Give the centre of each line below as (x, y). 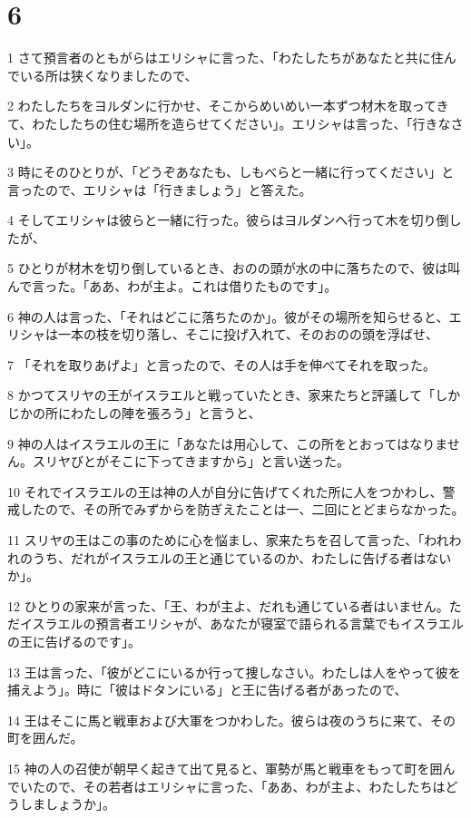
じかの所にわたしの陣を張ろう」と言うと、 (134, 413)
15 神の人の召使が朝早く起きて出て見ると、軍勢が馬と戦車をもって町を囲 (225, 768)
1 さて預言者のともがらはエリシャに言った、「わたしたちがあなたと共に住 (226, 58)
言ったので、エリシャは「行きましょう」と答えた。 (160, 189)
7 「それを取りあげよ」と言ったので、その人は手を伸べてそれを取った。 (222, 364)
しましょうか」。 (67, 804)
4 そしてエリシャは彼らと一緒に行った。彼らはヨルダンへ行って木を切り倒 (228, 220)
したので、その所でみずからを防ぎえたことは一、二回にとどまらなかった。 (242, 509)
